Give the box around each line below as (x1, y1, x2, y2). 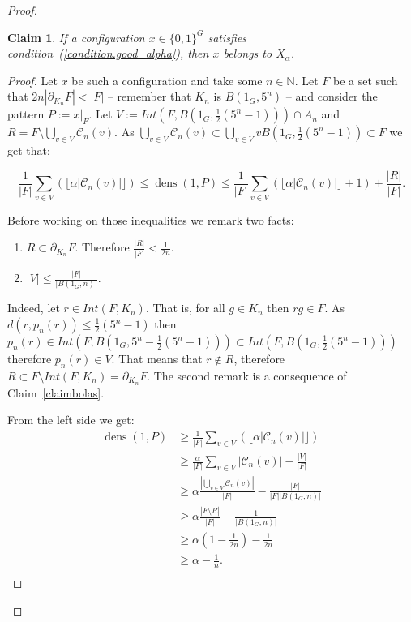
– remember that (107, 88, 191, 105)
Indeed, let (7, 299, 60, 316)
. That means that (111, 350, 203, 367)
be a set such (332, 71, 398, 88)
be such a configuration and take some (71, 71, 263, 88)
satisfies (208, 28, 247, 45)
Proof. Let (7, 71, 58, 88)
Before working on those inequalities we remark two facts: (7, 211, 294, 228)
